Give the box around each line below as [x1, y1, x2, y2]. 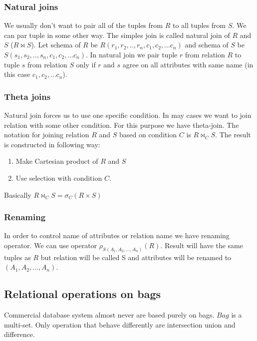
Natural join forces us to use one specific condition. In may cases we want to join [4, 110, 252, 120]
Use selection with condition [15, 172, 102, 183]
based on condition [119, 129, 177, 140]
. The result [215, 129, 251, 140]
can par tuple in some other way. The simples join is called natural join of [4, 29, 230, 40]
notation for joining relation [4, 129, 89, 140]
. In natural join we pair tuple [86, 49, 178, 59]
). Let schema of [31, 39, 81, 50]
